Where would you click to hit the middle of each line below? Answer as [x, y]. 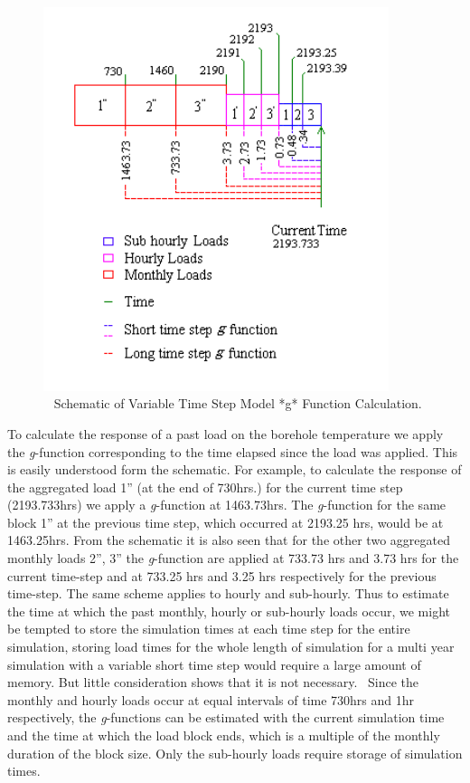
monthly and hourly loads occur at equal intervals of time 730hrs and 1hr [211, 699]
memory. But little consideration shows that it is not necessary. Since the [213, 682]
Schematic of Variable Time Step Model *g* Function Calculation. [238, 403]
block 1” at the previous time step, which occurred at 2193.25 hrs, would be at [226, 522]
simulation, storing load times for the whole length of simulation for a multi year [231, 647]
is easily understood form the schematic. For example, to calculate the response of [235, 469]
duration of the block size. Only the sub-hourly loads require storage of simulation [235, 753]
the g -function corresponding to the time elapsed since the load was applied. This [233, 451]
